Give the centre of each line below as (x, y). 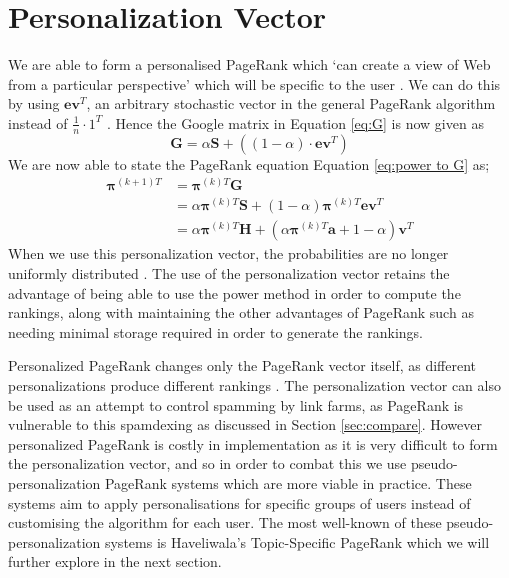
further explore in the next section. (115, 561)
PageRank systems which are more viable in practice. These (288, 482)
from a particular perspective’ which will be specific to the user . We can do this (254, 83)
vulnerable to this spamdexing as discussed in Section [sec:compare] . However (245, 424)
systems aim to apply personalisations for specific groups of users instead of (239, 502)
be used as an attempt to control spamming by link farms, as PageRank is (236, 404)
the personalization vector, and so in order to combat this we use (207, 463)
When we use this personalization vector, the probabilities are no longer (228, 253)
